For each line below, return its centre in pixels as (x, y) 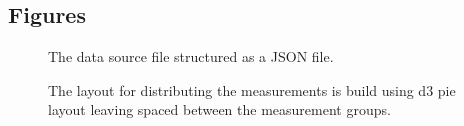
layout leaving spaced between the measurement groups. (219, 109)
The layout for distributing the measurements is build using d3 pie (252, 89)
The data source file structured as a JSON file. (191, 56)
